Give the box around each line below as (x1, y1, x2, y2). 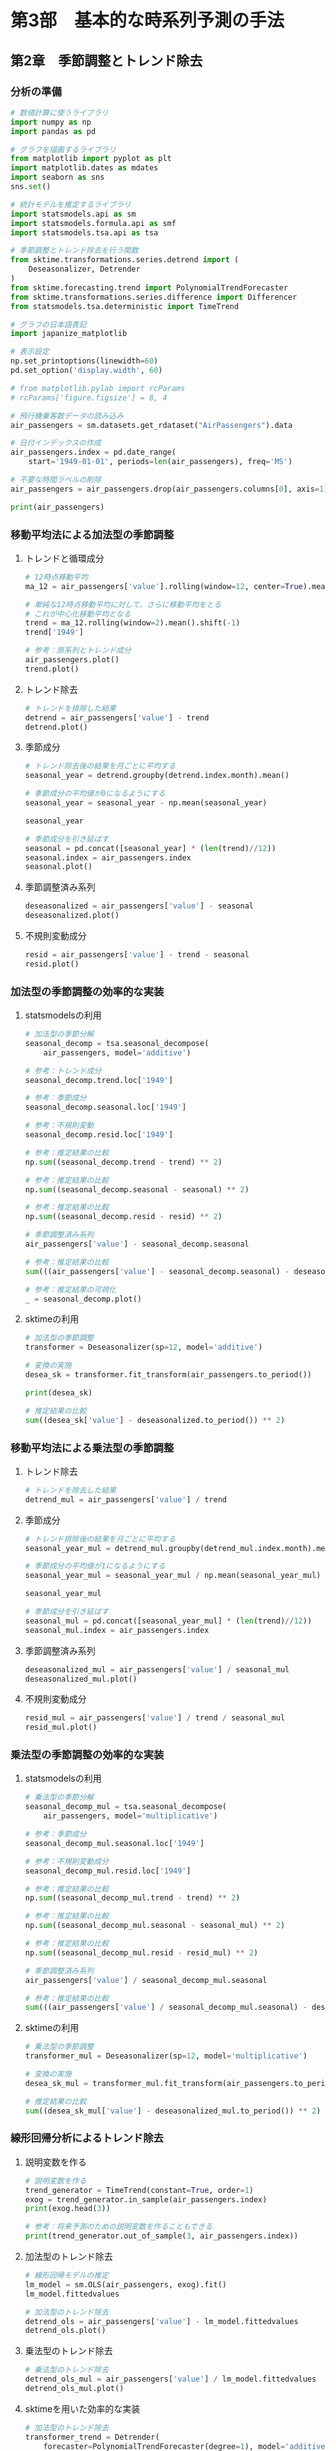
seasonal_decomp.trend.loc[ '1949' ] (24, 1075, 174, 1085)
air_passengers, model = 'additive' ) (43, 1047, 192, 1058)
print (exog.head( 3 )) (24, 2204, 111, 2214)
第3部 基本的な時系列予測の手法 (10, 9, 285, 32)
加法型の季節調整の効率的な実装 (10, 984, 165, 998)
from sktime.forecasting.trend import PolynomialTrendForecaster (10, 282, 288, 293)
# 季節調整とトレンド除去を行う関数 (10, 246, 139, 256)
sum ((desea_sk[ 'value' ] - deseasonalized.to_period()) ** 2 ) (24, 1415, 286, 1425)
